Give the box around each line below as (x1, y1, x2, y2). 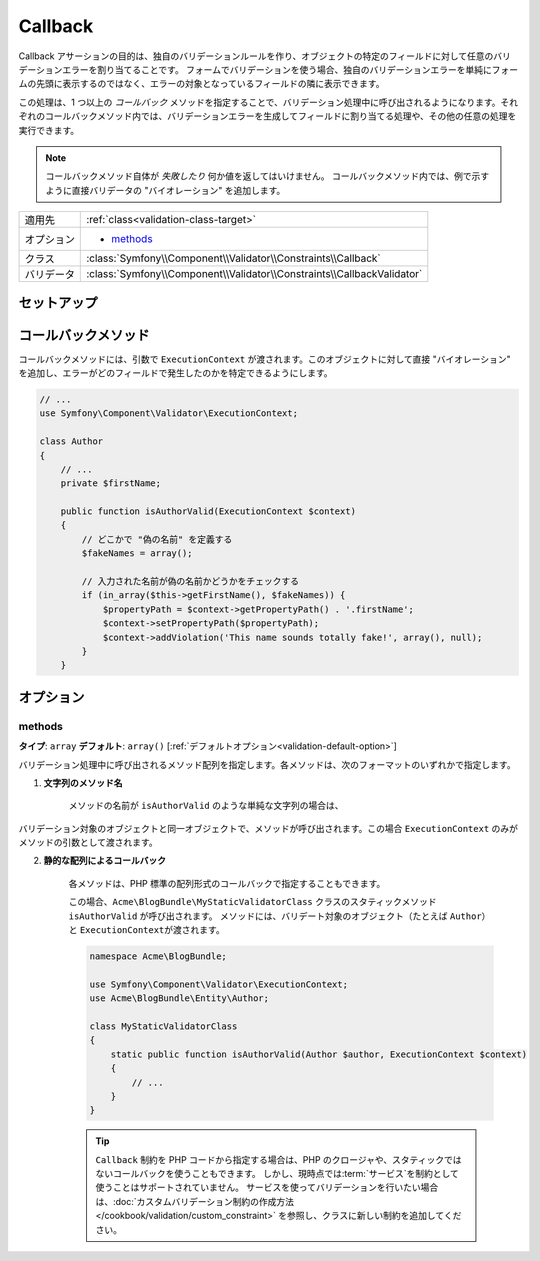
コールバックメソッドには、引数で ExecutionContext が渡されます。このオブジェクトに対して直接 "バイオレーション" (18, 353, 512, 365)
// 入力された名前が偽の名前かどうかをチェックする (81, 576, 300, 587)
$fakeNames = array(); (81, 548, 194, 559)
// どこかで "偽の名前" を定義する (81, 533, 233, 545)
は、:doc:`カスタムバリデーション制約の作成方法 (95, 1195, 295, 1207)
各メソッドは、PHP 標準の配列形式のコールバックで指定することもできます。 (68, 877, 386, 889)
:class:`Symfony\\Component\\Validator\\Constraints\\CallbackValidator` (86, 267, 423, 281)
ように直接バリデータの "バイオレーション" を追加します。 (45, 184, 286, 196)
